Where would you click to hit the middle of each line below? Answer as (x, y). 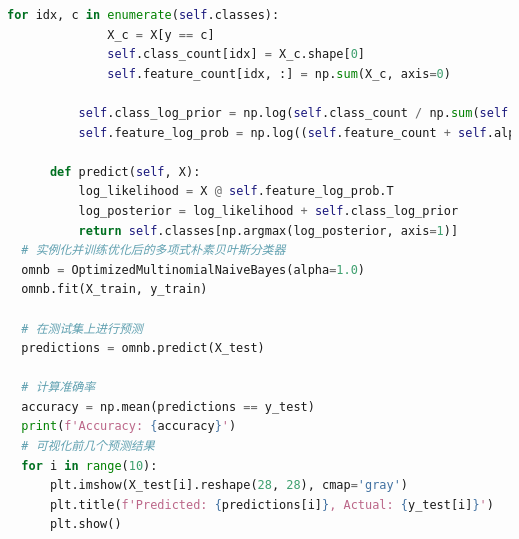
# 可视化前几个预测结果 (88, 446)
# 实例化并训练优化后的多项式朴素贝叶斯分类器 (153, 250)
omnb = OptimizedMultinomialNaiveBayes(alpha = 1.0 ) (193, 269)
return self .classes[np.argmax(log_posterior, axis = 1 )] (268, 230)
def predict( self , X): (125, 171)
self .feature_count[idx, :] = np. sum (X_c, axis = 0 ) (279, 73)
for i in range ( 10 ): (89, 465)
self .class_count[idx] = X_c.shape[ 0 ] (236, 54)
